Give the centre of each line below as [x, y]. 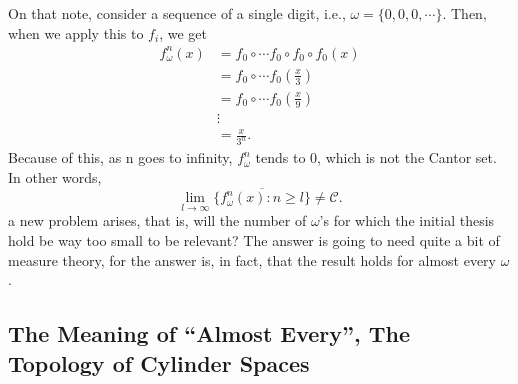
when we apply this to [76, 32]
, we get [183, 32]
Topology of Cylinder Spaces [159, 362]
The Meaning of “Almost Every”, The [209, 333]
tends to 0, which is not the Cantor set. [376, 157]
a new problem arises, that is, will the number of [157, 220]
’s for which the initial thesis [407, 220]
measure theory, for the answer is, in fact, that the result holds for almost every [252, 259]
